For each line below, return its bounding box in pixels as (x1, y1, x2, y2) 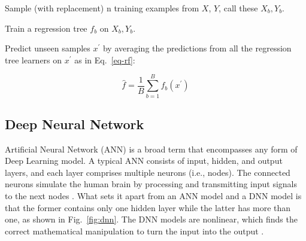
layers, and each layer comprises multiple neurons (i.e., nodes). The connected (5, 166, 290, 178)
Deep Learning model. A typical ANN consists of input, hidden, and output (5, 154, 283, 167)
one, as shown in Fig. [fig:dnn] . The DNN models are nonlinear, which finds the (5, 213, 298, 225)
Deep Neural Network (5, 114, 144, 133)
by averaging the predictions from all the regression (102, 42, 292, 54)
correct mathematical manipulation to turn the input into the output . (5, 224, 264, 237)
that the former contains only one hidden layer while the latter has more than (5, 201, 291, 213)
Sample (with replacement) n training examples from (5, 2, 199, 14)
